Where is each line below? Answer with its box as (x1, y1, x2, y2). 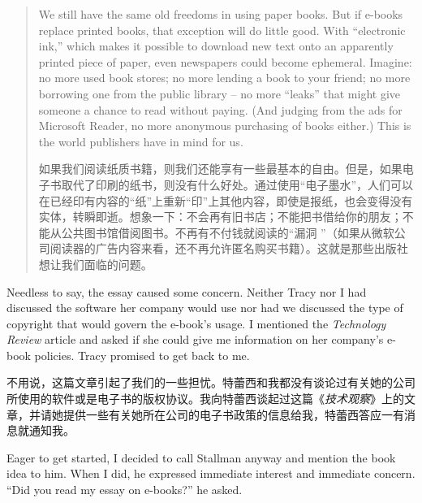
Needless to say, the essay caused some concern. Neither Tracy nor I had (6, 283, 367, 300)
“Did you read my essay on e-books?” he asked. (6, 481, 243, 498)
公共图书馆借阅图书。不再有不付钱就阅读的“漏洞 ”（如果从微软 (61, 223, 394, 241)
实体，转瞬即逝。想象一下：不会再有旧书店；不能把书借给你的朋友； (38, 208, 403, 225)
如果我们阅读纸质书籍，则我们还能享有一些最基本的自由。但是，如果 (38, 160, 403, 177)
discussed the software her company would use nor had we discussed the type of (6, 299, 403, 316)
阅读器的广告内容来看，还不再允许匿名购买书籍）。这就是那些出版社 (50, 240, 408, 257)
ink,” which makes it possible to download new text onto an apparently (38, 37, 394, 54)
